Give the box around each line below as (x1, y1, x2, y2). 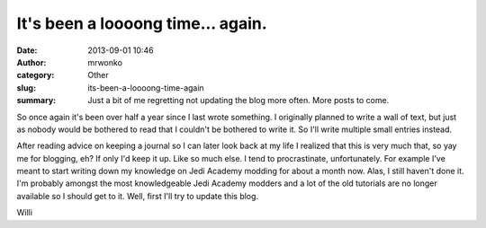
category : (16, 70, 55, 81)
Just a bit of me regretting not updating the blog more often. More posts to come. (87, 95, 390, 106)
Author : (16, 57, 47, 67)
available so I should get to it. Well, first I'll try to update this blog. (16, 190, 259, 201)
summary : (16, 95, 57, 106)
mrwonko (87, 57, 123, 67)
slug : (16, 82, 36, 93)
